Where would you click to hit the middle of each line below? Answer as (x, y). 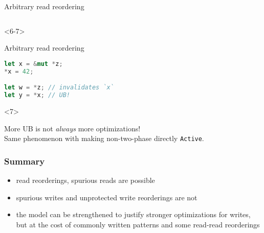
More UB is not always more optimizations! (72, 128)
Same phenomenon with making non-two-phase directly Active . (104, 138)
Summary (25, 161)
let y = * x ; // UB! (37, 95)
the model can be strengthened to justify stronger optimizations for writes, (133, 214)
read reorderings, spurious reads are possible (85, 180)
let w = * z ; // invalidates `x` (59, 88)
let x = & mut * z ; (34, 64)
